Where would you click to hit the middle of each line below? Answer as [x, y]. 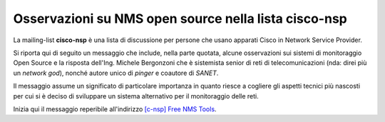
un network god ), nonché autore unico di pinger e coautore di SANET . [116, 73]
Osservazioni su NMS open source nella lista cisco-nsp [180, 19]
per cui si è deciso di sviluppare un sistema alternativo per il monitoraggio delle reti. [136, 96]
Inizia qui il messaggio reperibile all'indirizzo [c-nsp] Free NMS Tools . [115, 109]
